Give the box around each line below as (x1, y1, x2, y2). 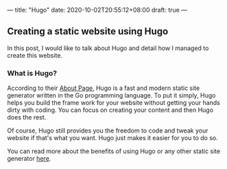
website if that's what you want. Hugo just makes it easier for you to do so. (7, 134, 218, 142)
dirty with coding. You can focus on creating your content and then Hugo (7, 106, 214, 114)
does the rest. (7, 113, 47, 122)
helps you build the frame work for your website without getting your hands (7, 99, 221, 107)
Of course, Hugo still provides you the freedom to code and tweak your (7, 126, 208, 135)
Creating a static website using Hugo (7, 25, 169, 37)
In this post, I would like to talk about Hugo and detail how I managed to (7, 44, 209, 52)
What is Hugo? (7, 68, 57, 78)
